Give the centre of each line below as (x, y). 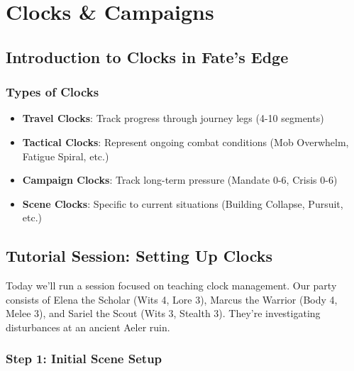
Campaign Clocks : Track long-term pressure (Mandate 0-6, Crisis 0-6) (180, 180)
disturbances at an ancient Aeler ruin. (88, 327)
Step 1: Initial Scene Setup (84, 359)
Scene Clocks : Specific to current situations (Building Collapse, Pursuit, (183, 203)
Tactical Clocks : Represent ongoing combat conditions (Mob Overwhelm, (186, 142)
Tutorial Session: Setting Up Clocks (139, 256)
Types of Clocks (52, 92)
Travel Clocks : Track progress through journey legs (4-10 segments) (173, 118)
